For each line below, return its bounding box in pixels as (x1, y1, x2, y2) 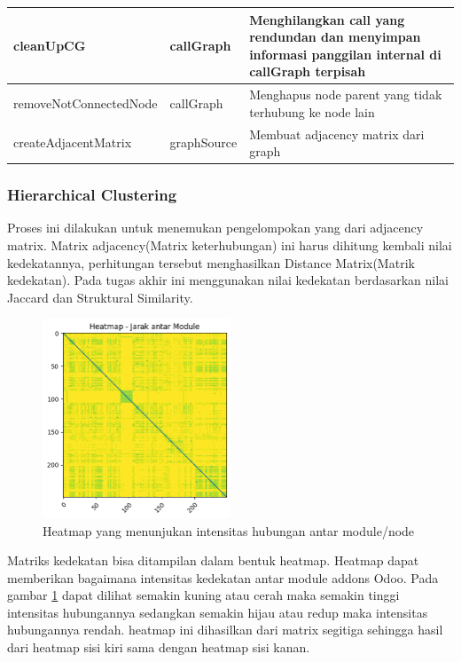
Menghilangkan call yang (249, 10, 405, 28)
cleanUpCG (13, 35, 86, 54)
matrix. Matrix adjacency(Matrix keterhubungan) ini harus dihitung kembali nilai (7, 236, 452, 255)
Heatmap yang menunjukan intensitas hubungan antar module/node (43, 521, 415, 540)
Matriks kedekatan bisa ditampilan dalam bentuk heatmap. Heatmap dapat (7, 551, 419, 570)
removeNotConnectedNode (13, 93, 158, 112)
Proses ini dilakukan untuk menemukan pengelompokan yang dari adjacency (7, 218, 424, 237)
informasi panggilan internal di (249, 44, 441, 63)
